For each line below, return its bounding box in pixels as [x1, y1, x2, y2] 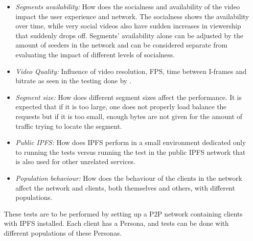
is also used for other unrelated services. [15, 156, 136, 167]
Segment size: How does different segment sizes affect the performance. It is [15, 92, 242, 102]
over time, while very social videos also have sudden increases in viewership [15, 21, 241, 31]
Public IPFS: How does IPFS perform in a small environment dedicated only [15, 137, 246, 147]
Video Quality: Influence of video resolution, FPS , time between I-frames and [15, 66, 247, 76]
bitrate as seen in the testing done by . [15, 75, 132, 86]
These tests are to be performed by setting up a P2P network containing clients [4, 208, 243, 218]
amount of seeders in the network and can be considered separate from [15, 40, 228, 50]
